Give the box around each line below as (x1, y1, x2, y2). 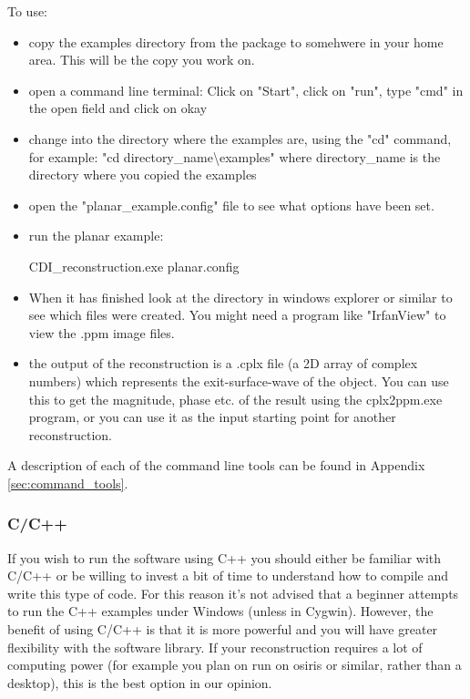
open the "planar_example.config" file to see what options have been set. (28, 195, 434, 214)
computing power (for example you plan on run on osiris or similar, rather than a (7, 655, 462, 674)
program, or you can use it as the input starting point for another (28, 407, 396, 427)
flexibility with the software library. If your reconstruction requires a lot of (7, 637, 423, 656)
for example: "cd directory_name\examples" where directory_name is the (28, 147, 441, 166)
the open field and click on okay (28, 98, 208, 118)
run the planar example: (28, 226, 164, 245)
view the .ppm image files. (28, 323, 175, 342)
